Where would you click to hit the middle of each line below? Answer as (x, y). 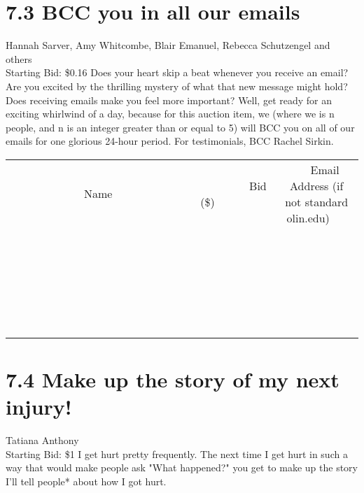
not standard (317, 201)
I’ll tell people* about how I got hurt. (86, 481)
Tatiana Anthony (42, 440)
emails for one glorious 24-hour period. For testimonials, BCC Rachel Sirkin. (170, 141)
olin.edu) (308, 217)
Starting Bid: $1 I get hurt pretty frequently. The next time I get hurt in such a (177, 453)
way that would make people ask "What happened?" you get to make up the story (182, 467)
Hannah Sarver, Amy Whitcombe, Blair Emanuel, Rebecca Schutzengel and (168, 45)
